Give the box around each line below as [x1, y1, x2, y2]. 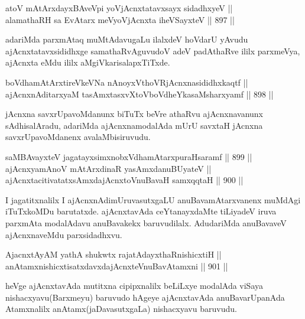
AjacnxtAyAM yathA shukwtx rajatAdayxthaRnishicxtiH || [5, 248, 222, 261]
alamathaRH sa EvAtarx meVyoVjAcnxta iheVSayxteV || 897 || [5, 13, 235, 25]
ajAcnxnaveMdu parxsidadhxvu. [5, 228, 122, 240]
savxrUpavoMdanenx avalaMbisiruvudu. [5, 131, 151, 143]
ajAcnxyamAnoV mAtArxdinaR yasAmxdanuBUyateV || [5, 162, 212, 174]
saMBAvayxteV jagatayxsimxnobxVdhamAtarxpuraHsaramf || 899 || [5, 150, 252, 162]
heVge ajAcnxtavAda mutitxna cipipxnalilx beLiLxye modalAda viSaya [5, 279, 264, 292]
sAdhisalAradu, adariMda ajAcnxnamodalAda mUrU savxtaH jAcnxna [5, 119, 263, 131]
